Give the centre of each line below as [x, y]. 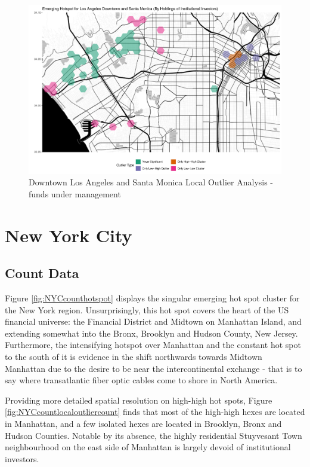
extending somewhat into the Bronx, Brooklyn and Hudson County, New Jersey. [151, 333]
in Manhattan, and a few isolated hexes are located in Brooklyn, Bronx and [143, 423]
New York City [69, 235]
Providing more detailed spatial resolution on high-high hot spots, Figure [139, 400]
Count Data [42, 273]
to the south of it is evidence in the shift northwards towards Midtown [134, 356]
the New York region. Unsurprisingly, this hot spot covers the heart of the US [147, 309]
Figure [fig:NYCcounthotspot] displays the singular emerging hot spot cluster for [152, 298]
